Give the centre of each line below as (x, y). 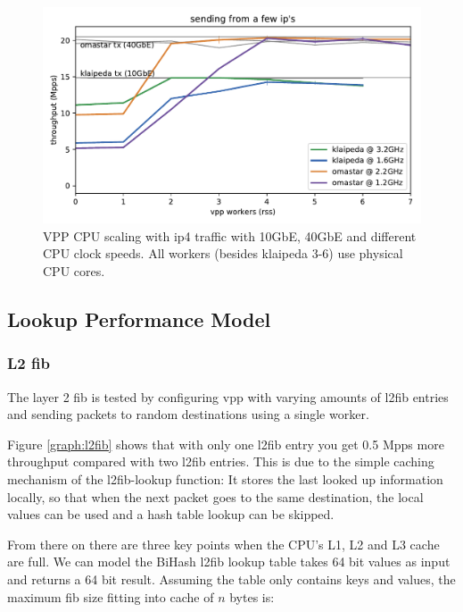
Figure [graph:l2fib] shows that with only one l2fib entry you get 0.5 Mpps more (226, 444)
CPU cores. (74, 271)
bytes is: (252, 596)
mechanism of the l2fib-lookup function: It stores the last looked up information (225, 478)
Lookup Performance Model (139, 319)
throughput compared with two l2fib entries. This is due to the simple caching (221, 461)
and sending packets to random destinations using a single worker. (188, 414)
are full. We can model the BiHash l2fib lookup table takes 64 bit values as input (229, 562)
